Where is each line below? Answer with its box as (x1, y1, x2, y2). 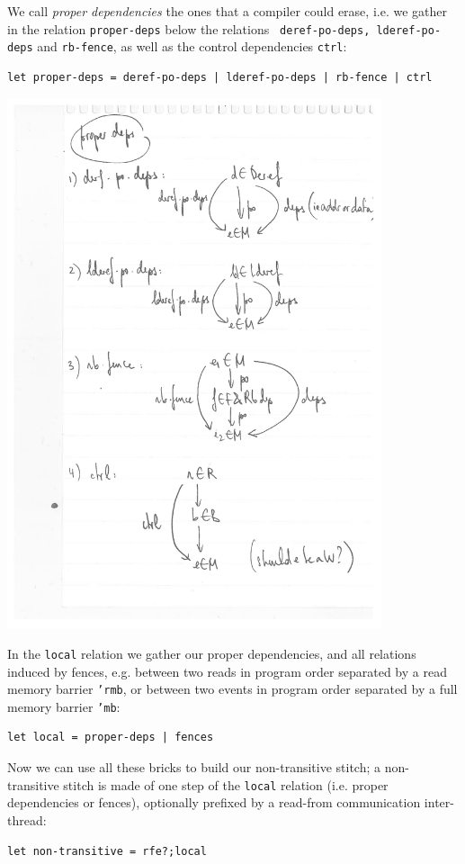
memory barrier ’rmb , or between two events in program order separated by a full (7, 679, 458, 698)
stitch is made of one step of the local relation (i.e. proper (63, 775, 389, 794)
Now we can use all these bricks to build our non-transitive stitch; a (7, 758, 381, 777)
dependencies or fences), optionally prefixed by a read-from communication (7, 793, 421, 812)
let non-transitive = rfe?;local (7, 844, 207, 858)
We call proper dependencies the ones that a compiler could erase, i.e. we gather (7, 2, 447, 20)
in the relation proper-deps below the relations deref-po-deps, (7, 19, 371, 38)
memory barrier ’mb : (7, 697, 121, 715)
